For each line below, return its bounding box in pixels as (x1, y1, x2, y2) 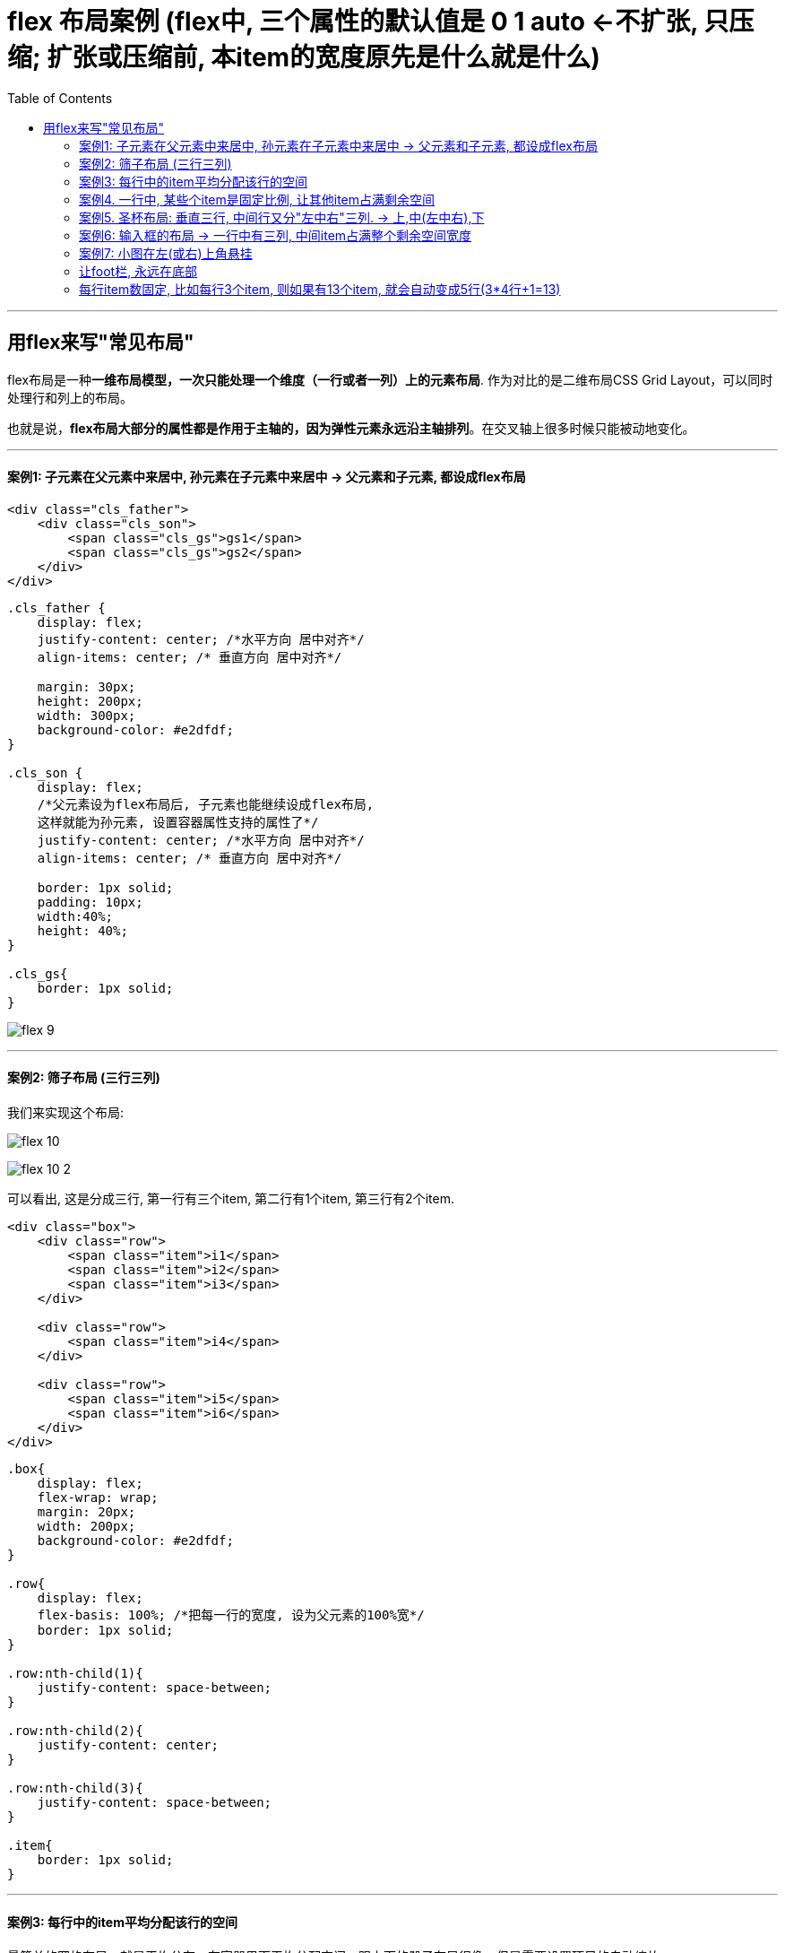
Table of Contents (7, 90, 113, 106)
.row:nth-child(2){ (7, 1723, 143, 1739)
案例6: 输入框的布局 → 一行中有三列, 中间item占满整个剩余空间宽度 (79, 227, 472, 243)
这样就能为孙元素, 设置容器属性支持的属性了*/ (37, 814, 319, 829)
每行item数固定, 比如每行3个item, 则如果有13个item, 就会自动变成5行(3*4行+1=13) (79, 281, 561, 297)
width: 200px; (37, 1519, 136, 1534)
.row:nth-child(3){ (7, 1781, 143, 1796)
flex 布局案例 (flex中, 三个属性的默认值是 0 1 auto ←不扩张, (7, 6, 698, 37)
